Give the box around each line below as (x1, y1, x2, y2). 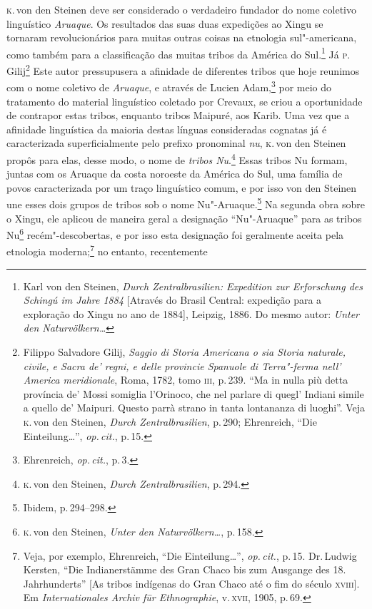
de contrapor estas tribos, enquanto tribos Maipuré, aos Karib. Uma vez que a (6, 108, 350, 123)
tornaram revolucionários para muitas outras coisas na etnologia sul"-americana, (6, 30, 357, 45)
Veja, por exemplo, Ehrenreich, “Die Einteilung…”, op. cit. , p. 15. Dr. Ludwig (23, 548, 357, 563)
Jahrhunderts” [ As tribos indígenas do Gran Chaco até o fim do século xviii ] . (23, 575, 360, 590)
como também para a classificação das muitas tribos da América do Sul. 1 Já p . (6, 44, 351, 61)
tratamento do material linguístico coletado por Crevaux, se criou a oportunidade (6, 93, 363, 108)
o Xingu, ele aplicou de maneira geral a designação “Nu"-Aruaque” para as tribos (6, 210, 362, 225)
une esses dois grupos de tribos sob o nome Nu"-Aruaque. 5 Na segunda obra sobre (6, 195, 365, 211)
